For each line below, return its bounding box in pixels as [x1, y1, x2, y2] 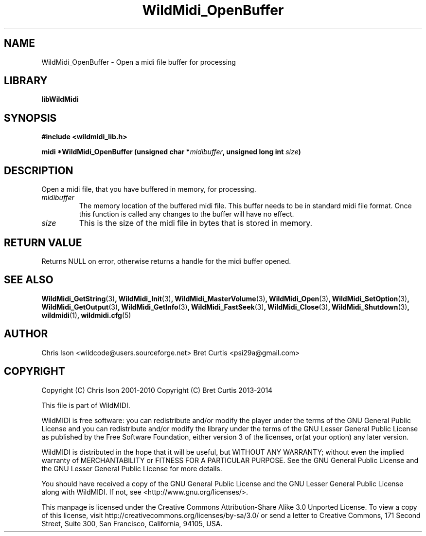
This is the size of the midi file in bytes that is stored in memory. [79, 218, 313, 228]
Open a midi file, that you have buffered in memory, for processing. [41, 185, 256, 194]
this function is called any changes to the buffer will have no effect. [79, 210, 294, 219]
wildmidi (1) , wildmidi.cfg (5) [41, 311, 131, 319]
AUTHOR [4, 328, 48, 340]
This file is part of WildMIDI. [41, 401, 130, 409]
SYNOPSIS [4, 111, 57, 124]
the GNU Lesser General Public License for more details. [41, 464, 222, 473]
